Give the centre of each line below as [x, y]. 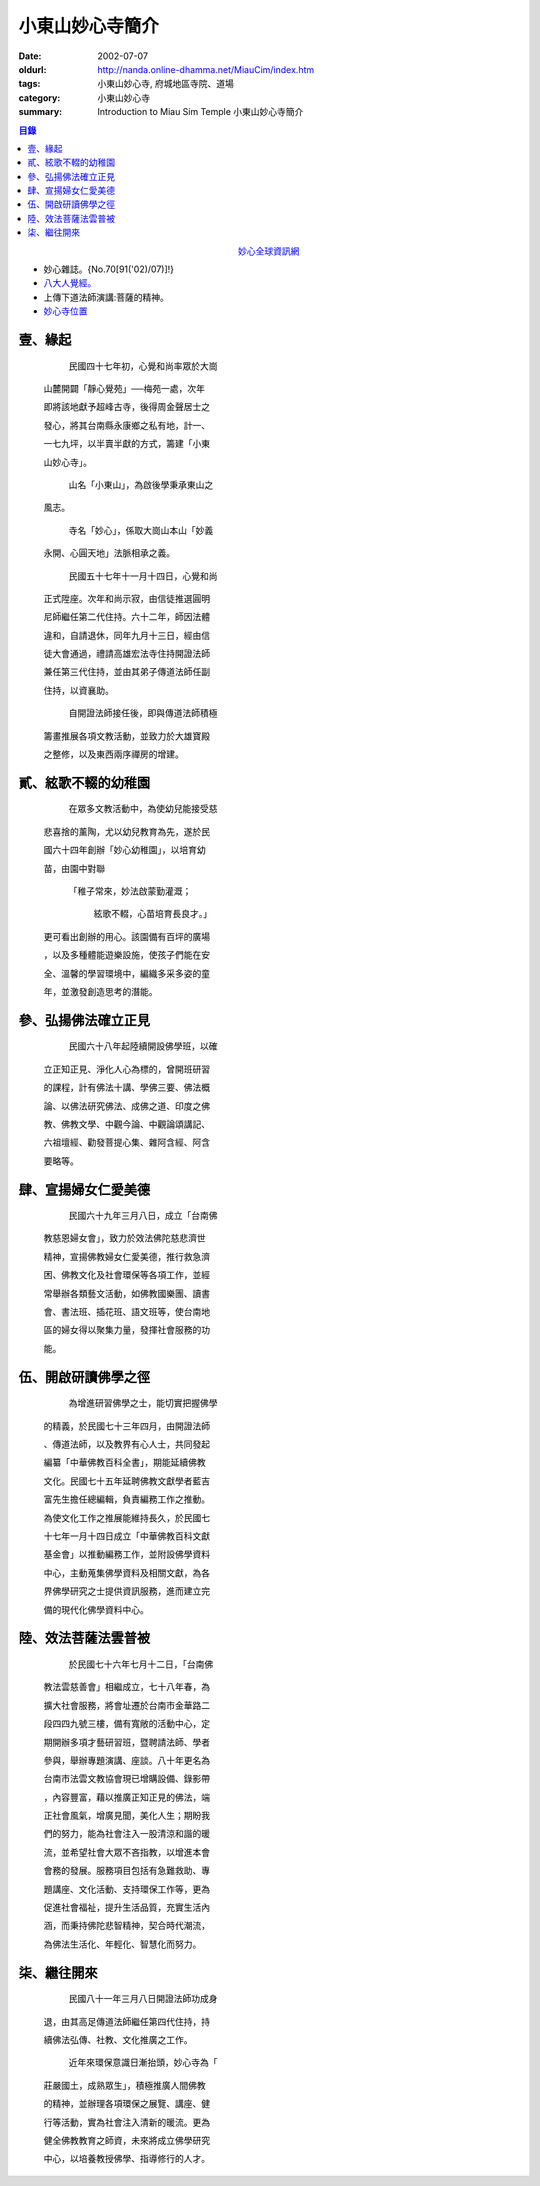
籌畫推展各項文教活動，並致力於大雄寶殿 [126, 736]
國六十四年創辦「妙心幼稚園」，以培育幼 [124, 850]
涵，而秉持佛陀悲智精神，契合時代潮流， [126, 1926]
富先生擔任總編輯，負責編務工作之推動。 [126, 1499]
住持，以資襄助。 [78, 690]
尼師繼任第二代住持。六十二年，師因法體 [126, 617]
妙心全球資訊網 [269, 251]
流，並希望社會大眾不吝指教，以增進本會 [126, 1852]
